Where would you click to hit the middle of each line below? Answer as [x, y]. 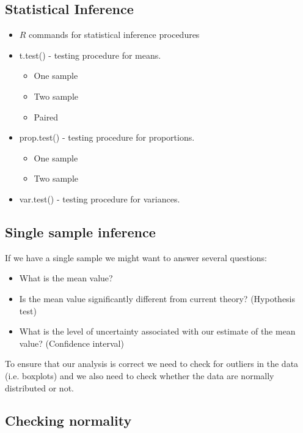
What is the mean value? [66, 278]
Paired [46, 117]
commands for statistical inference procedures [114, 35]
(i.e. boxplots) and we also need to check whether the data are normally [140, 375]
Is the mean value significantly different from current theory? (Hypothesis [157, 298]
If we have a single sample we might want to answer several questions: [136, 257]
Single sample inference [80, 231]
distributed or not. [39, 387]
